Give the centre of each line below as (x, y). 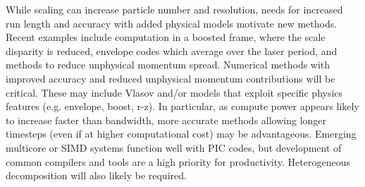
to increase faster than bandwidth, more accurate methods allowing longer (166, 120)
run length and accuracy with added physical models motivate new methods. (172, 23)
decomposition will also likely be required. (96, 175)
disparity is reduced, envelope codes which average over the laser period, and (172, 50)
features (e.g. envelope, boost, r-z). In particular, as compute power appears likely (182, 106)
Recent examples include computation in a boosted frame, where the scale (166, 37)
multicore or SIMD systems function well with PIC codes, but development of (174, 147)
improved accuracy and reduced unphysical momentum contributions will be (171, 78)
